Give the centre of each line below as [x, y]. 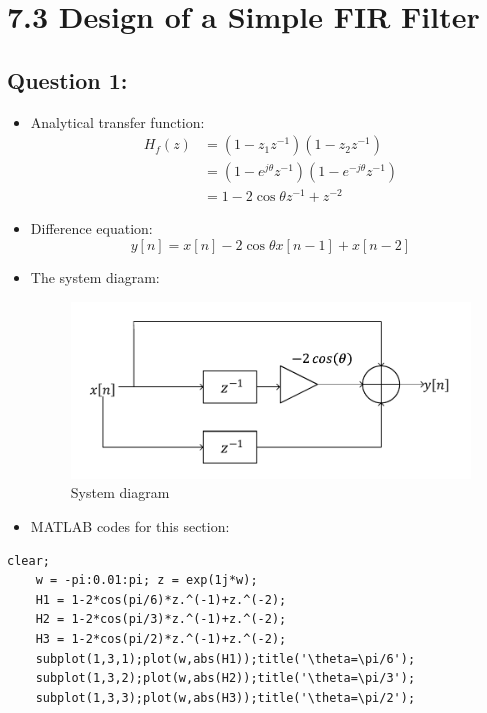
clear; [28, 560]
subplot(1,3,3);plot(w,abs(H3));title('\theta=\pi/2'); [225, 697]
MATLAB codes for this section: [130, 526]
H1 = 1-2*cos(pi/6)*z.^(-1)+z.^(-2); [161, 599]
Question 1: [67, 79]
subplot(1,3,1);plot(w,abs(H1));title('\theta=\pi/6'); [225, 658]
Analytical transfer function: [117, 121]
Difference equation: [91, 228]
